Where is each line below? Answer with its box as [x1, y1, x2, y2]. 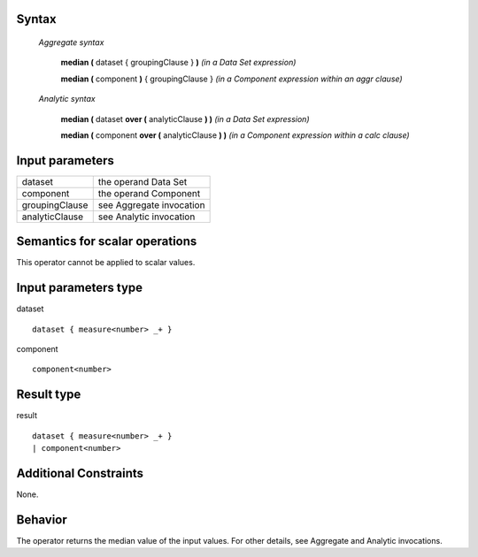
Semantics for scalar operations [16, 234, 197, 249]
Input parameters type [16, 280, 143, 295]
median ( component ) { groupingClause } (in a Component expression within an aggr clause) [60, 73, 403, 84]
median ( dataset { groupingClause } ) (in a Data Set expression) [60, 57, 297, 68]
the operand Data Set [97, 175, 188, 187]
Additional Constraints [16, 465, 144, 481]
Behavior [16, 512, 68, 527]
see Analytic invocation [97, 210, 196, 223]
